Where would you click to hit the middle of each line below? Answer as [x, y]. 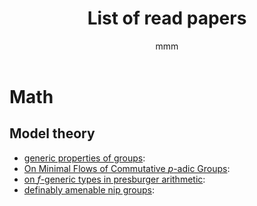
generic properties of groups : [84, 158]
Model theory [52, 133]
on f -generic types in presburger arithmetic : [114, 179]
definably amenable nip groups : [89, 189]
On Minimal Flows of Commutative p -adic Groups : [127, 168]
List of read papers [167, 18]
